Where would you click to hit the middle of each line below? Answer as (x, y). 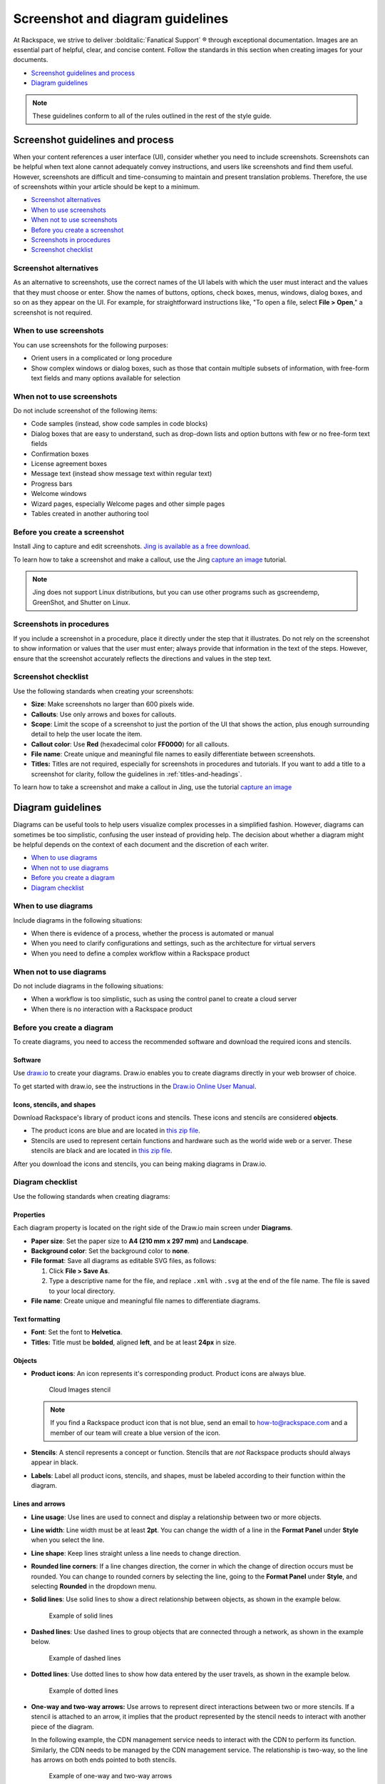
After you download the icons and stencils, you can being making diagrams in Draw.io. (140, 1164)
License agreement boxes (69, 464)
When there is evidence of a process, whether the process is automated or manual (153, 933)
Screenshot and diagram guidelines (121, 19)
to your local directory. (82, 1291)
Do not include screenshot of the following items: (86, 411)
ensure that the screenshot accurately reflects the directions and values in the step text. (143, 658)
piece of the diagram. (62, 1726)
